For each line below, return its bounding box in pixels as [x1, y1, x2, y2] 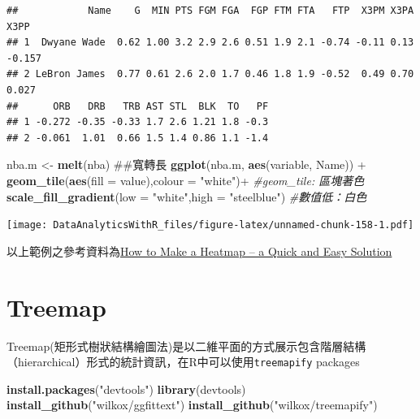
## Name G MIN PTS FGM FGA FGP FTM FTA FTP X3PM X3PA [6, 5, 414, 16]
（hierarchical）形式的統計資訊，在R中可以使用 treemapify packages [6, 353, 360, 370]
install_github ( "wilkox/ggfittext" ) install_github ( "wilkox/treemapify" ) [6, 396, 378, 413]
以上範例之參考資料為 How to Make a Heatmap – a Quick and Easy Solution [6, 242, 392, 259]
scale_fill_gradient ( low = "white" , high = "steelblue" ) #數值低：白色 [6, 188, 367, 205]
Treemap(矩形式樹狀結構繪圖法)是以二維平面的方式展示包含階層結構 [6, 337, 366, 354]
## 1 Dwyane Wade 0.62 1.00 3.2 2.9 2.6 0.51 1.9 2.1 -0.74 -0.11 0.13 [6, 37, 414, 49]
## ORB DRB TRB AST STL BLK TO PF [6, 100, 269, 112]
